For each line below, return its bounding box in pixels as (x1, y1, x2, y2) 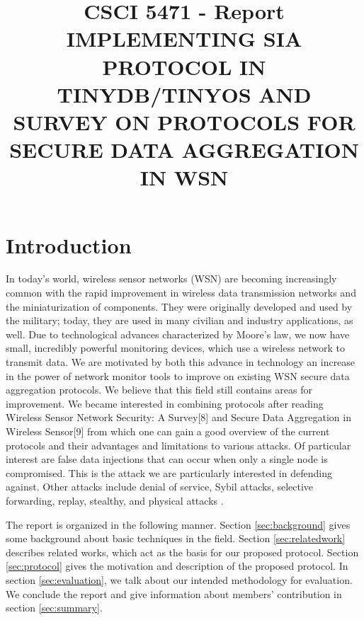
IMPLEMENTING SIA (66, 24, 302, 53)
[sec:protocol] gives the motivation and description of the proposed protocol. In (6, 558, 348, 573)
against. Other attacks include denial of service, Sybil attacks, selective (6, 479, 314, 494)
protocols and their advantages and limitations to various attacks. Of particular (6, 437, 351, 452)
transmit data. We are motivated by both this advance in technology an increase (6, 355, 356, 369)
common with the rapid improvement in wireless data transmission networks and (6, 285, 356, 300)
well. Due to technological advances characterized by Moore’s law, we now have (6, 326, 350, 341)
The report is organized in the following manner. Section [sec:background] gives (6, 517, 351, 532)
